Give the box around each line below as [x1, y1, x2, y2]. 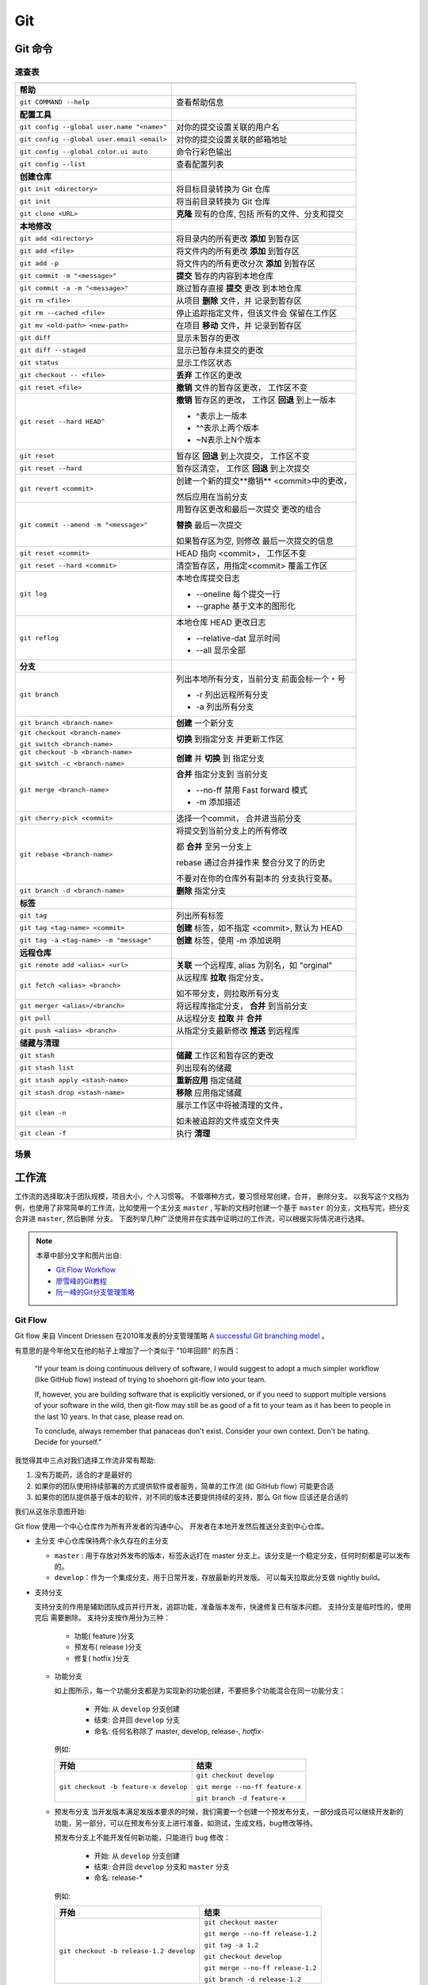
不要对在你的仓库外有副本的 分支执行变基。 [175, 873, 338, 885]
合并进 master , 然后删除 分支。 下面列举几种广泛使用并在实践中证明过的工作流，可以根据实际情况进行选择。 [14, 1214, 369, 1224]
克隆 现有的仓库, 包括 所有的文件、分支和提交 [175, 209, 344, 220]
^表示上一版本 [195, 410, 248, 422]
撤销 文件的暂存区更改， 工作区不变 [175, 382, 308, 393]
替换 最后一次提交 [175, 520, 243, 531]
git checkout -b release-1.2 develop [59, 1946, 196, 1955]
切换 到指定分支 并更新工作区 [175, 734, 285, 745]
